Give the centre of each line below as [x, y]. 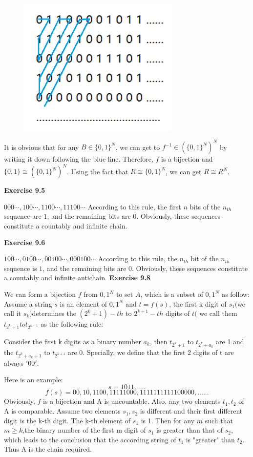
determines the [54, 313]
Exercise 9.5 [25, 190]
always [14, 363]
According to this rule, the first [134, 206]
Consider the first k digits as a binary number [73, 341]
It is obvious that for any [42, 147]
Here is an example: [33, 379]
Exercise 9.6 [25, 242]
